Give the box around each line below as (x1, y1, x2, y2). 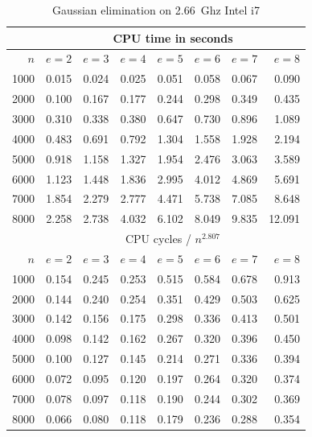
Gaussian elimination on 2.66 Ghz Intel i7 (52, 2, 260, 18)
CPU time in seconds (113, 29, 233, 46)
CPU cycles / (125, 230, 191, 247)
